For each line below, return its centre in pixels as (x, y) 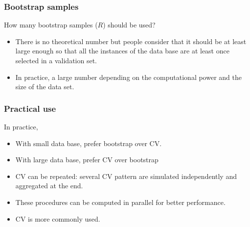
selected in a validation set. (56, 60)
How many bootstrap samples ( (51, 25)
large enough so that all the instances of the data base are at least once (122, 51)
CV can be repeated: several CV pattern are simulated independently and (126, 176)
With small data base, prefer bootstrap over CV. (89, 143)
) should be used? (129, 25)
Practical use (30, 108)
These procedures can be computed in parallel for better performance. (120, 202)
